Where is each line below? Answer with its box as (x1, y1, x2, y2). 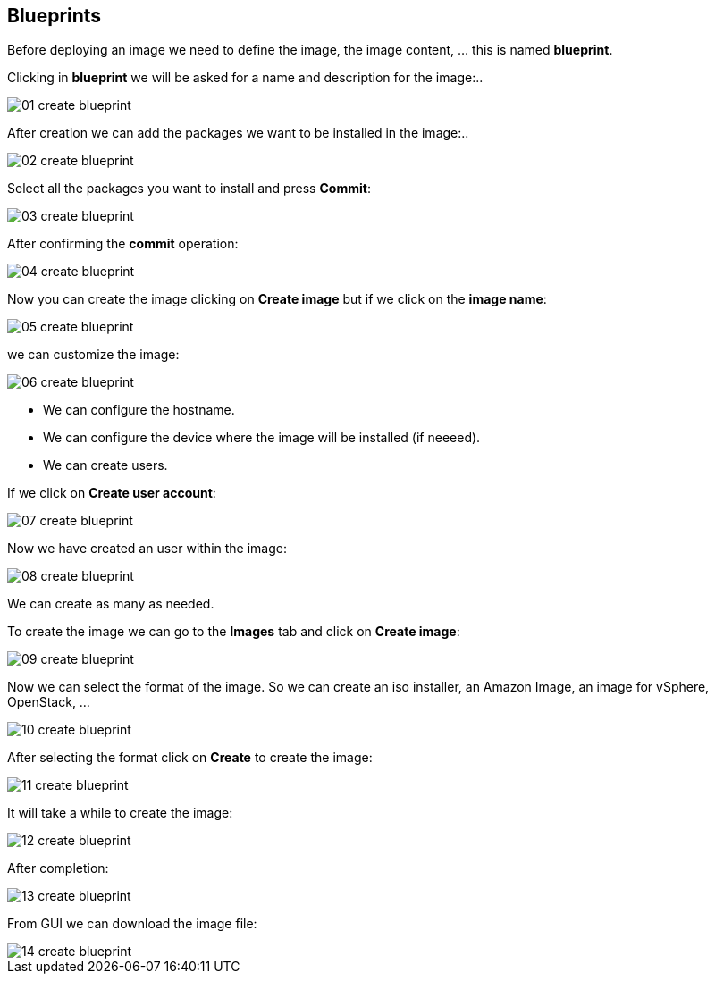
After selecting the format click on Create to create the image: (7, 750, 373, 766)
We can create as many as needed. (7, 596, 214, 612)
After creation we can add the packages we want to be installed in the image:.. (7, 125, 469, 141)
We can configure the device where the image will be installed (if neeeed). (43, 430, 481, 446)
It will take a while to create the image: (7, 805, 233, 821)
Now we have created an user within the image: (7, 541, 287, 557)
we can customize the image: (7, 347, 180, 363)
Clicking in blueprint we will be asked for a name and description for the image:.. (7, 70, 484, 86)
